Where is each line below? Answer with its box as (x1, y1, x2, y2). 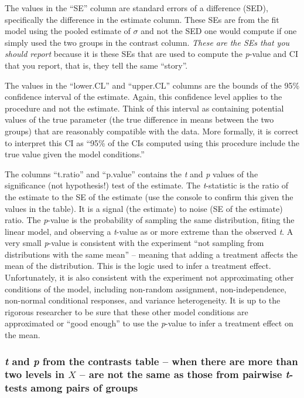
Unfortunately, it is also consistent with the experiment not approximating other (5, 271, 294, 284)
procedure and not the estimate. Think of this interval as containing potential (5, 102, 284, 114)
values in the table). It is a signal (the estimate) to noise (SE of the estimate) (5, 202, 283, 214)
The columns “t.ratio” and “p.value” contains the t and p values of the (5, 167, 258, 180)
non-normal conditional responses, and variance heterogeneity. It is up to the (5, 294, 281, 306)
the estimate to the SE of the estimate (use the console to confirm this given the (5, 190, 293, 203)
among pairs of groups (30, 380, 138, 395)
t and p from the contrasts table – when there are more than (5, 353, 298, 368)
